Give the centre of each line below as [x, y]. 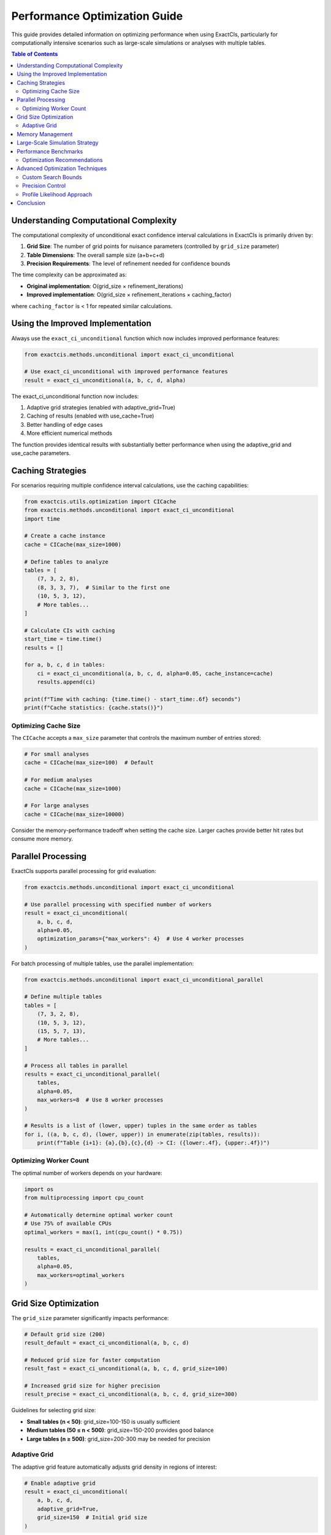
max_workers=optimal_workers [81, 1275]
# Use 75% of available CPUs [68, 1224]
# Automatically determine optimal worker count [99, 1215]
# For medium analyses [58, 780]
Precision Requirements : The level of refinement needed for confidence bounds [128, 263]
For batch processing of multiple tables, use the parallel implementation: [103, 963]
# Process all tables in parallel [76, 1066]
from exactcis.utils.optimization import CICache [100, 501]
